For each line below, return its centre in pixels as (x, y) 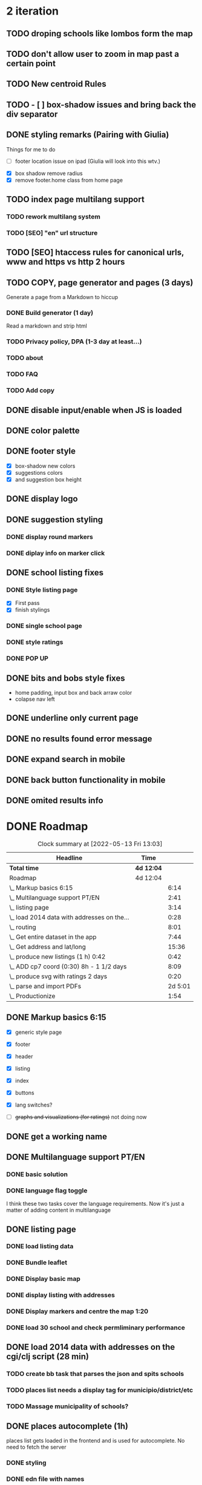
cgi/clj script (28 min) (48, 1357)
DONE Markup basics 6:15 (57, 1018)
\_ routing (23, 927)
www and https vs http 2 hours (66, 262)
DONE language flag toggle (47, 1190)
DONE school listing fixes (55, 573)
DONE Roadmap (47, 826)
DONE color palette (43, 430)
